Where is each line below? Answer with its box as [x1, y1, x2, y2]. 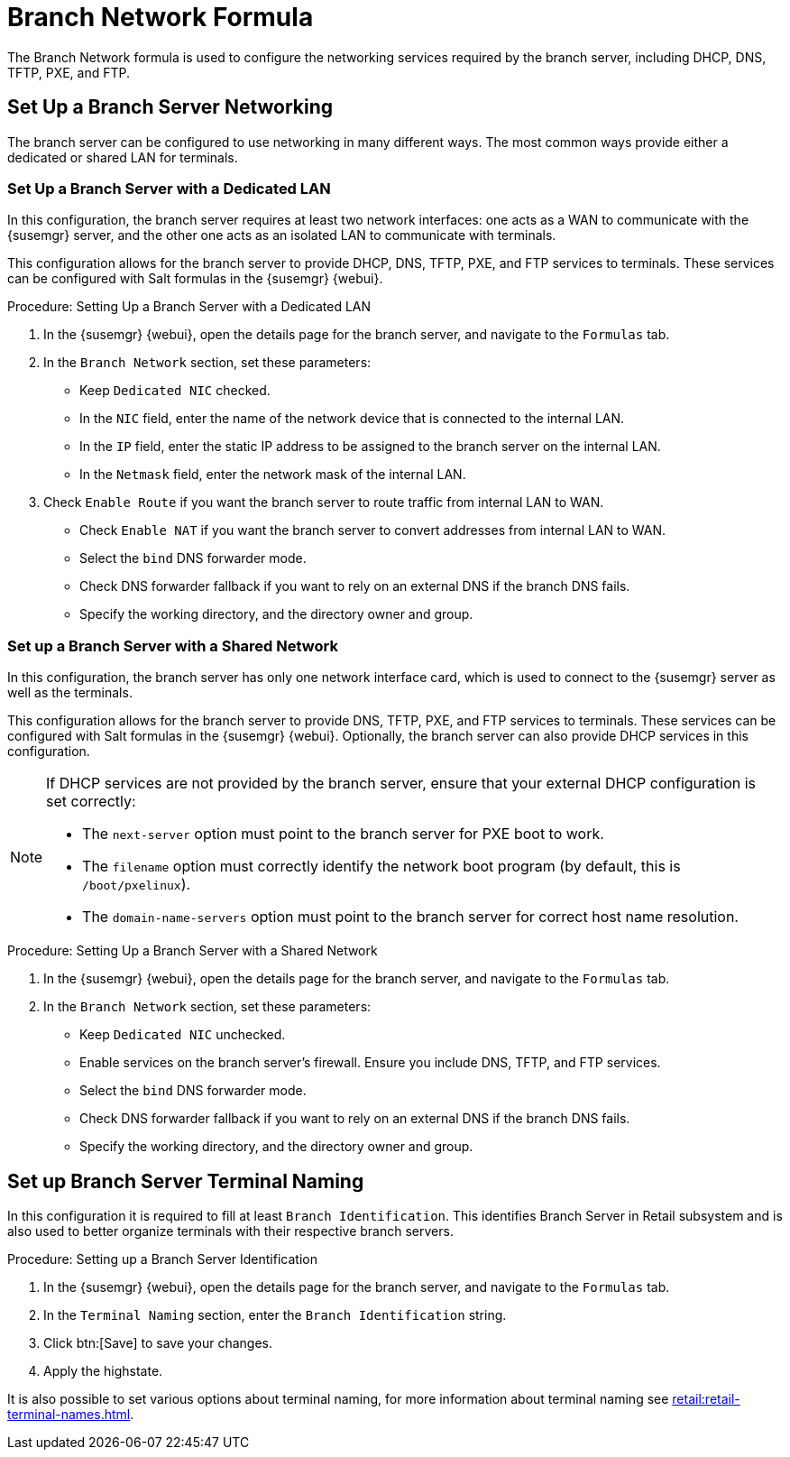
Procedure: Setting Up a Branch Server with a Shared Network [7, 943, 378, 959]
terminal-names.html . [7, 1406, 134, 1422]
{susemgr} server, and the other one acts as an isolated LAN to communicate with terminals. [7, 227, 556, 244]
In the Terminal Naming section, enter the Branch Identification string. [43, 1306, 507, 1323]
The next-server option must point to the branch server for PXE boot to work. [82, 825, 604, 844]
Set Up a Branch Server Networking [7, 96, 334, 119]
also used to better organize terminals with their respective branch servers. [7, 1222, 454, 1239]
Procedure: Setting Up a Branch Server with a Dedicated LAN [7, 299, 372, 315]
